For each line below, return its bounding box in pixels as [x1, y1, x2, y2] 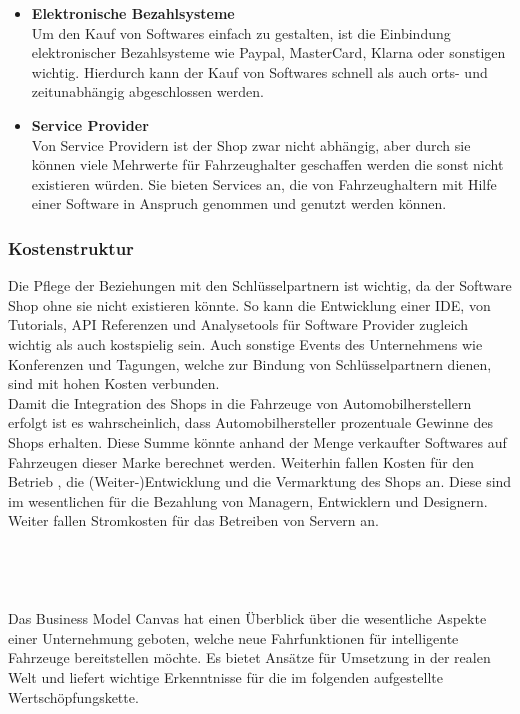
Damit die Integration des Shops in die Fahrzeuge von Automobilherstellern [8, 392, 472, 413]
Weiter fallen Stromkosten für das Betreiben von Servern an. [8, 510, 379, 531]
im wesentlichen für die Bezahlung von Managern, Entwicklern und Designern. [8, 490, 488, 511]
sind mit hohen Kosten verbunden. [8, 373, 220, 394]
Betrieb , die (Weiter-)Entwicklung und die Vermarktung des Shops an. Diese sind [8, 471, 512, 492]
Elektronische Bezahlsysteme [31, 3, 235, 23]
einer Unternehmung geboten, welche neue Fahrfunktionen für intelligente [8, 627, 459, 648]
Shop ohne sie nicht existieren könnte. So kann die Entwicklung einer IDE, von [8, 294, 491, 315]
